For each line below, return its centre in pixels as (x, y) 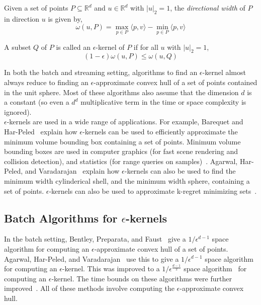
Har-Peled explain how (41, 131)
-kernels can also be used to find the (180, 171)
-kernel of (110, 47)
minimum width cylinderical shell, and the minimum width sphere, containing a (127, 180)
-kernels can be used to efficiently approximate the (160, 131)
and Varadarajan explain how (72, 171)
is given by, (65, 18)
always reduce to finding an (46, 82)
